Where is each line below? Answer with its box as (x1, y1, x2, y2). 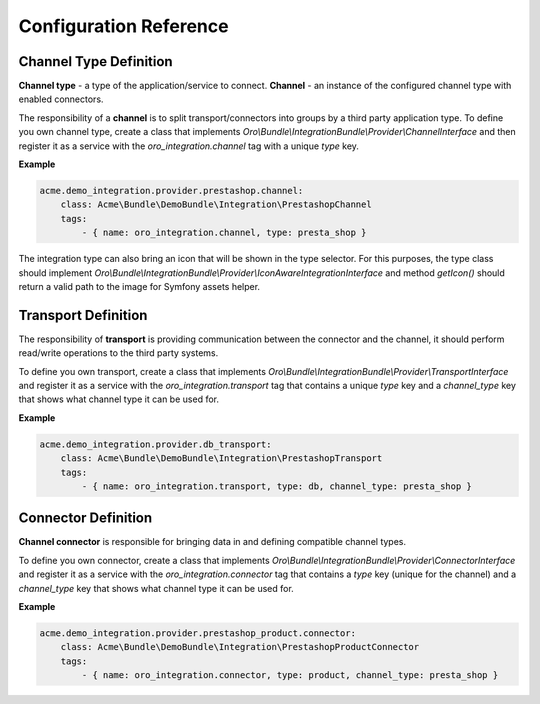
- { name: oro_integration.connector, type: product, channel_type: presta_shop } (81, 670, 499, 681)
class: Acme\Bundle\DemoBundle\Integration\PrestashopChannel (60, 199, 372, 210)
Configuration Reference (18, 15, 229, 37)
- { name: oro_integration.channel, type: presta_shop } (81, 227, 367, 239)
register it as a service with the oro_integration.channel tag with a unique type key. (18, 140, 360, 152)
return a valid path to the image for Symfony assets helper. (18, 280, 260, 292)
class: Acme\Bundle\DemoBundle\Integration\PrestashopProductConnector (60, 641, 420, 653)
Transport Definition (18, 306, 148, 324)
